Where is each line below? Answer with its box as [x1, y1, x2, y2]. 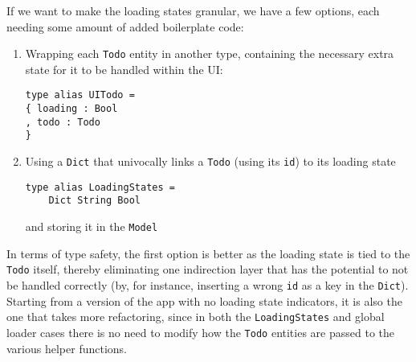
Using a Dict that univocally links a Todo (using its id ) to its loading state [25, 153, 396, 170]
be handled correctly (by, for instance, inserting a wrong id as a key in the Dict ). [6, 276, 409, 293]
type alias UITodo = [25, 89, 135, 101]
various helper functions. [6, 339, 127, 356]
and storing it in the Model [25, 218, 158, 235]
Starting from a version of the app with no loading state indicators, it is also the [6, 292, 402, 309]
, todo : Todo [25, 116, 100, 128]
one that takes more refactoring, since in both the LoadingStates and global [6, 308, 385, 325]
